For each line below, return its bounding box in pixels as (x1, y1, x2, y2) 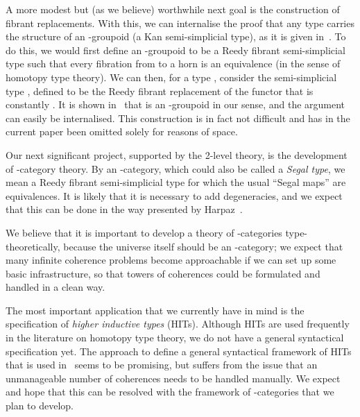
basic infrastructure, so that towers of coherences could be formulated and (6, 266, 320, 280)
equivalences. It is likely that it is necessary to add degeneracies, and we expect (6, 188, 343, 203)
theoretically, (6, 239, 60, 253)
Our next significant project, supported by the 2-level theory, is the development (6, 147, 348, 162)
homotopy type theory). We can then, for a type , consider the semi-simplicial (6, 69, 337, 84)
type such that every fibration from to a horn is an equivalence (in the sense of (6, 56, 341, 71)
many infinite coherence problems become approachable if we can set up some (6, 253, 336, 267)
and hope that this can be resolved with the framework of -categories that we (6, 384, 334, 399)
